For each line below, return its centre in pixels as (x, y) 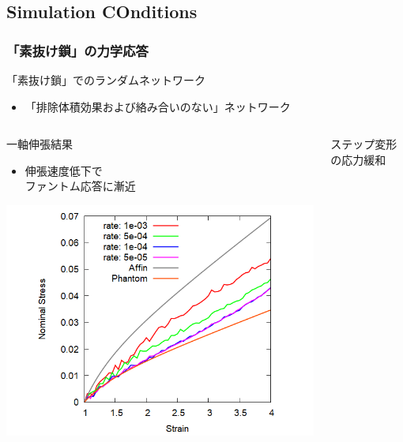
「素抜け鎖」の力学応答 (77, 50)
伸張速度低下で (64, 170)
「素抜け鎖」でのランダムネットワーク (106, 80)
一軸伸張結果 (40, 144)
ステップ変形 (364, 144)
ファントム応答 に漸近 (80, 186)
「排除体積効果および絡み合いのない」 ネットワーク (158, 106)
